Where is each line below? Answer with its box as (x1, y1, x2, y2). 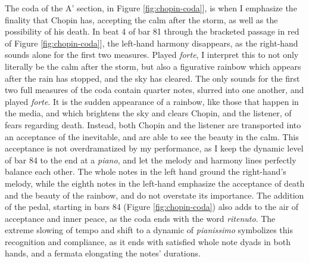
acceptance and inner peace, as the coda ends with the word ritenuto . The (5, 212, 276, 224)
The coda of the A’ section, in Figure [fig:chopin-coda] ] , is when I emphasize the (5, 2, 297, 14)
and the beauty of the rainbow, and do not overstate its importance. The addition (5, 188, 304, 201)
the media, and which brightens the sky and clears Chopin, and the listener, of (5, 107, 292, 119)
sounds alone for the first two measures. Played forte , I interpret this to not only (5, 48, 299, 61)
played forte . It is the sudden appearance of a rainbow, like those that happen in (5, 95, 299, 107)
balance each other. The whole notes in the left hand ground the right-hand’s (5, 165, 286, 178)
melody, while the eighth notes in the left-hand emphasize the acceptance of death (5, 177, 305, 189)
